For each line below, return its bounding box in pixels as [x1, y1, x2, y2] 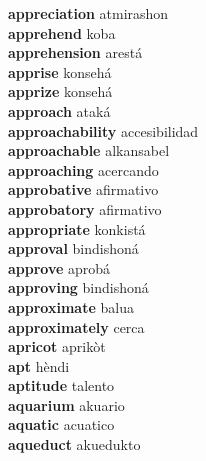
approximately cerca [8, 316, 145, 337]
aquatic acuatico [8, 414, 115, 435]
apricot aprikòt [8, 336, 106, 357]
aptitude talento [8, 375, 115, 396]
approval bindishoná [8, 238, 139, 259]
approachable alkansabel [8, 140, 170, 161]
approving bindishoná [8, 277, 149, 298]
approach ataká [8, 100, 111, 121]
